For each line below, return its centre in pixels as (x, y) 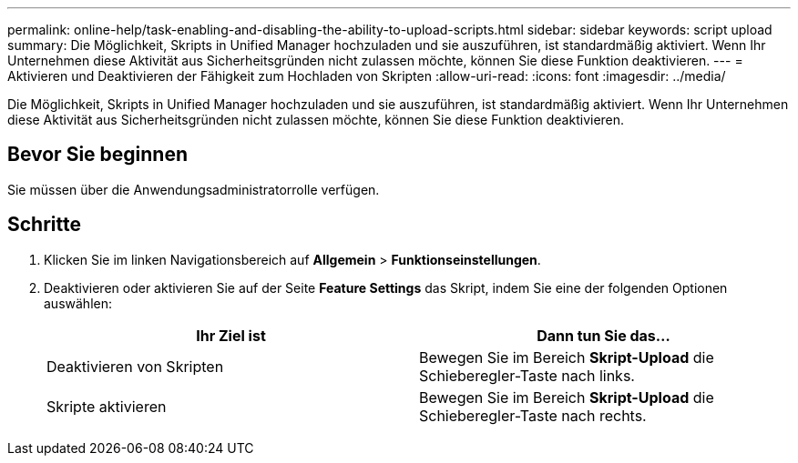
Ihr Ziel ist (231, 335)
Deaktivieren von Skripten (135, 366)
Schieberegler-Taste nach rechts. (533, 415)
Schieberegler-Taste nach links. (527, 375)
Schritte (44, 225)
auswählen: (78, 303)
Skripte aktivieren (107, 406)
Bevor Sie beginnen (98, 155)
